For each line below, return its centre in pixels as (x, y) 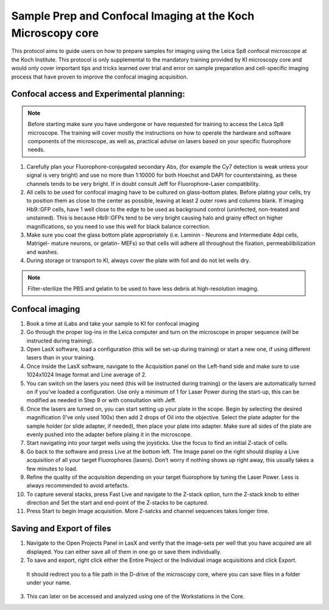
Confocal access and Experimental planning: (98, 94)
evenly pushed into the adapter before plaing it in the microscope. (109, 434)
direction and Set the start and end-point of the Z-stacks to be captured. (117, 503)
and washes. (43, 252)
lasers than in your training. (61, 358)
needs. (36, 150)
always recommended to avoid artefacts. (78, 486)
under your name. (49, 583)
